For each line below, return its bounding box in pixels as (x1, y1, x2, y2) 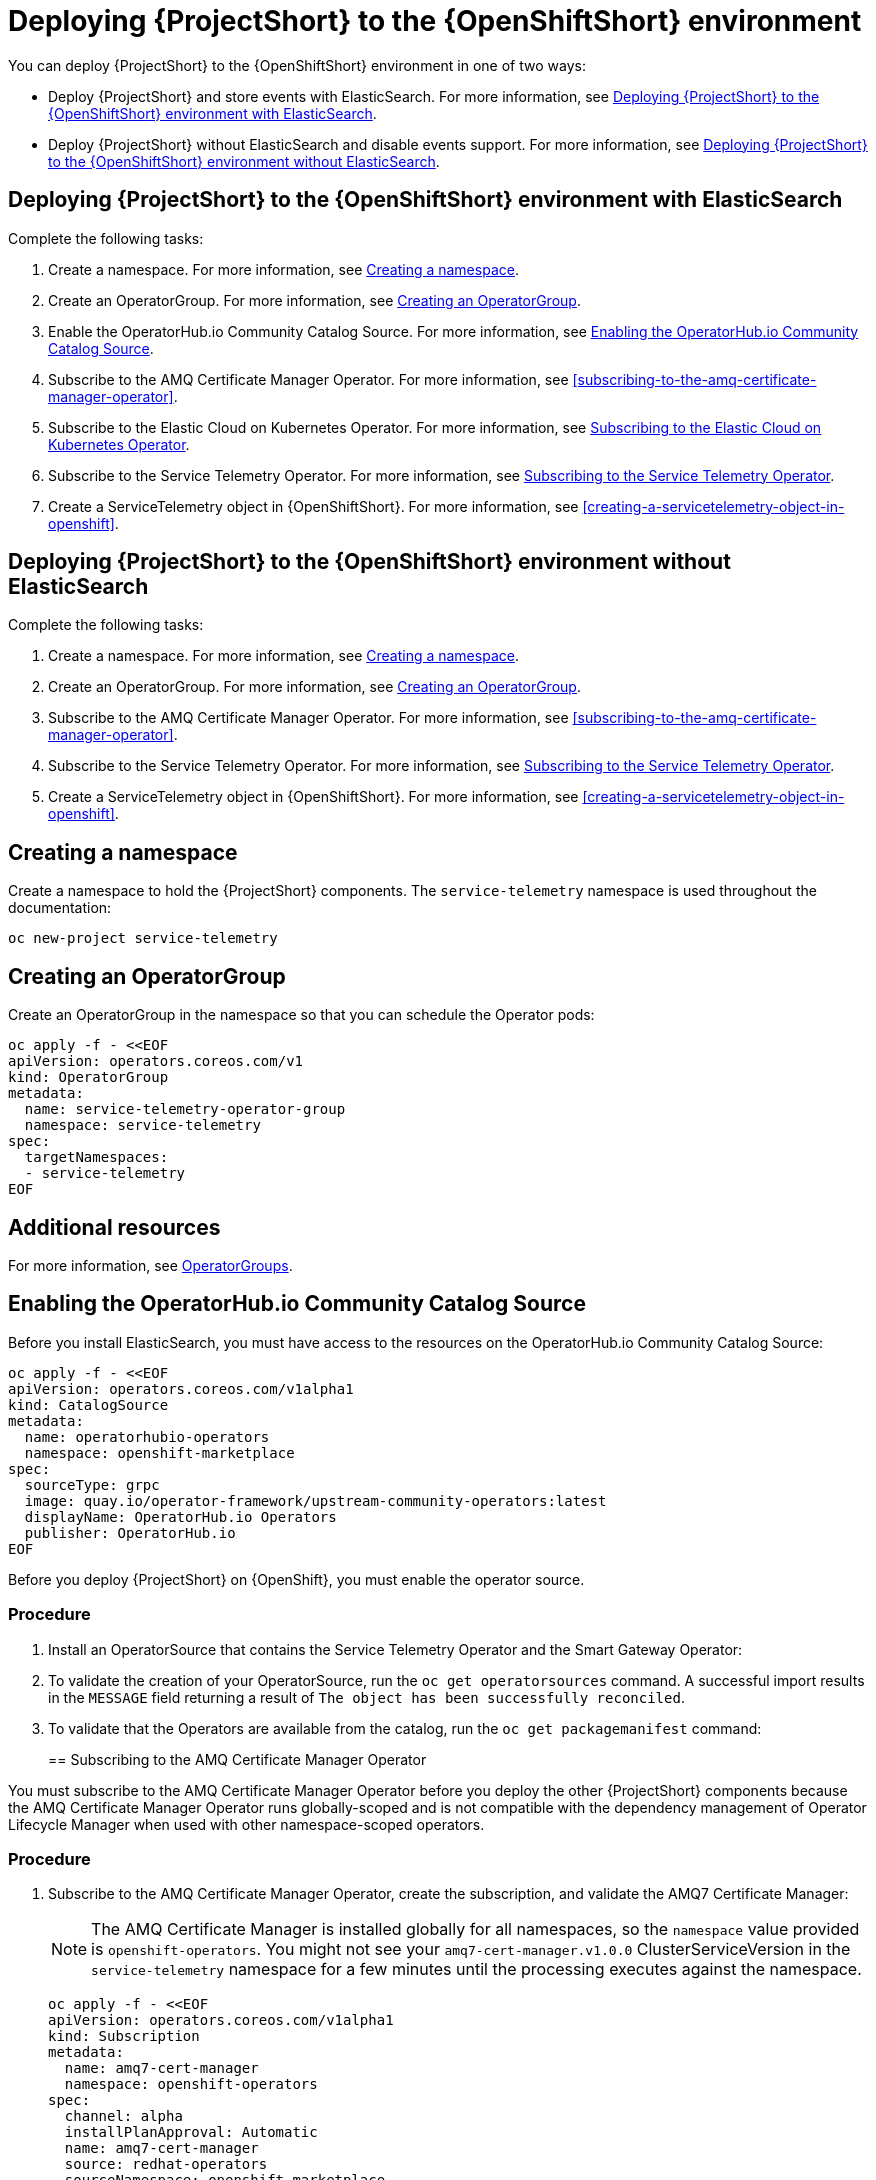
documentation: (8, 899, 112, 917)
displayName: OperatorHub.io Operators (24, 1508, 337, 1525)
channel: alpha (64, 2108, 183, 2125)
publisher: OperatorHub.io (24, 1524, 236, 1541)
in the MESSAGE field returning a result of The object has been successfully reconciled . (48, 1688, 685, 1706)
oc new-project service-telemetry (8, 930, 278, 947)
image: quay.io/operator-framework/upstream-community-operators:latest (24, 1492, 607, 1509)
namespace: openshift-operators (64, 2076, 318, 2093)
